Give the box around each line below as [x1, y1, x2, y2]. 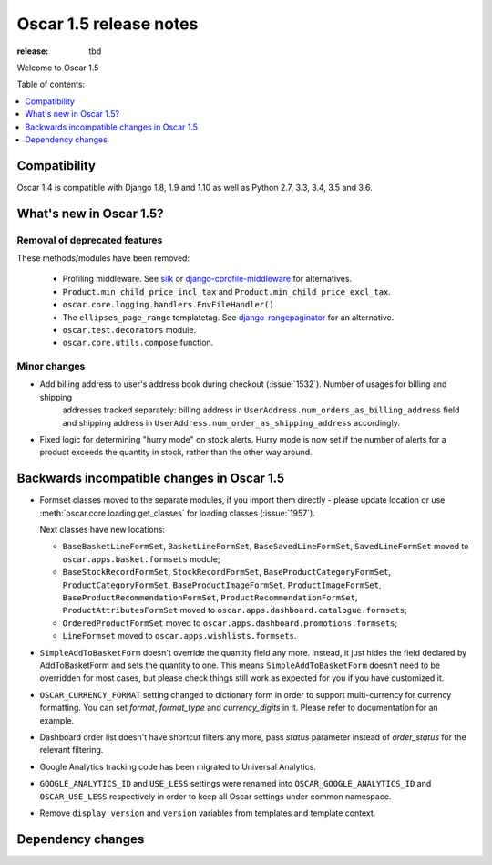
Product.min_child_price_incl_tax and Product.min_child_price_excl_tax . [62, 286, 392, 297]
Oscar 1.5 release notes [16, 14, 199, 34]
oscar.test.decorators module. [62, 324, 197, 335]
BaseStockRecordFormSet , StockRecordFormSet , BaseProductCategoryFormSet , [62, 567, 392, 578]
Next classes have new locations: [39, 525, 166, 536]
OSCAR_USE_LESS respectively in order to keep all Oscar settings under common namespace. [39, 790, 392, 802]
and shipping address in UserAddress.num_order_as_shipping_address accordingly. [62, 417, 400, 428]
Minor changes [16, 360, 86, 373]
